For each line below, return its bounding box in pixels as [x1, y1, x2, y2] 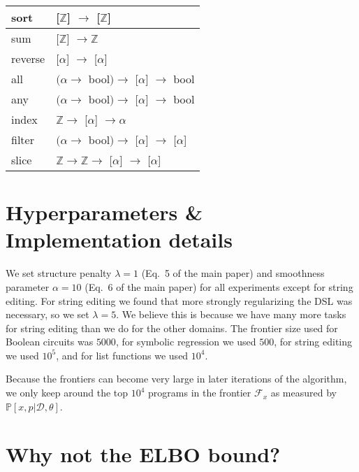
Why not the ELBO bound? [6, 440, 281, 469]
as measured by [270, 385, 337, 400]
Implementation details [6, 225, 233, 254]
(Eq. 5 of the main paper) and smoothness [141, 266, 325, 280]
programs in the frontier [148, 385, 251, 400]
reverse [11, 50, 45, 66]
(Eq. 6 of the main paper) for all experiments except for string [85, 279, 353, 294]
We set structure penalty [6, 266, 112, 280]
